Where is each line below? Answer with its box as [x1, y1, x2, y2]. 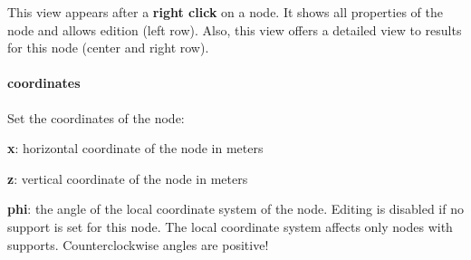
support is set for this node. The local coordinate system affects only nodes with [7, 217, 453, 236]
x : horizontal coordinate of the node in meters [7, 139, 264, 158]
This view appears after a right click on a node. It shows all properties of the [7, 3, 443, 21]
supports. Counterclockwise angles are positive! [7, 235, 269, 254]
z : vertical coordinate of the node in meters [7, 169, 248, 188]
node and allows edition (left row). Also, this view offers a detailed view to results [7, 20, 462, 39]
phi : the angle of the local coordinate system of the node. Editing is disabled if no [7, 199, 464, 218]
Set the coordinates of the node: [7, 108, 185, 127]
